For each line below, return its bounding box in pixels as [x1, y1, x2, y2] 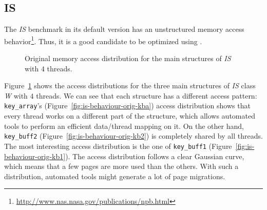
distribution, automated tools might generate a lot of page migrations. [4, 170, 225, 181]
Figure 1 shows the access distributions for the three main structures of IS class [4, 80, 256, 91]
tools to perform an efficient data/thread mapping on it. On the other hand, [4, 120, 244, 131]
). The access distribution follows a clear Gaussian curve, [65, 150, 244, 161]
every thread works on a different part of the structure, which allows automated [4, 110, 255, 121]
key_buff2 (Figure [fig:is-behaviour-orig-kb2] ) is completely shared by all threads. [4, 130, 263, 141]
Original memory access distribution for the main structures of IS [25, 53, 231, 64]
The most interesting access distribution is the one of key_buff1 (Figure [4, 140, 232, 151]
